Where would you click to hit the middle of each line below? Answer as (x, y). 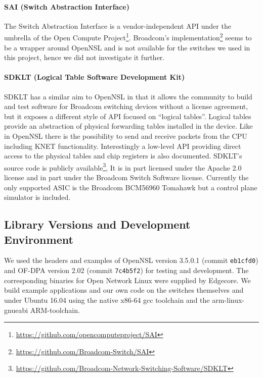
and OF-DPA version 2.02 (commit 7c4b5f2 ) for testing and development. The (126, 270)
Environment (39, 239)
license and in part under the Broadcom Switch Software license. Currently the (126, 177)
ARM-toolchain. (55, 310)
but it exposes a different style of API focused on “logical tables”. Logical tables (128, 116)
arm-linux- (228, 300)
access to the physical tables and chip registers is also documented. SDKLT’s (123, 156)
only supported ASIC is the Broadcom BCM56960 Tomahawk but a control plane (131, 187)
